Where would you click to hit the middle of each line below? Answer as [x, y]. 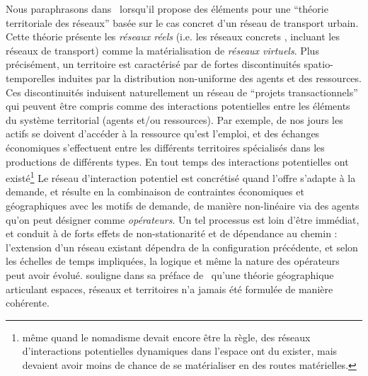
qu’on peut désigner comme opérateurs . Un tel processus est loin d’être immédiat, [183, 219]
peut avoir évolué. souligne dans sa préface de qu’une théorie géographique [170, 274]
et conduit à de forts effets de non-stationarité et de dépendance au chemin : [172, 233]
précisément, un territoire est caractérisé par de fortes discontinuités [153, 64]
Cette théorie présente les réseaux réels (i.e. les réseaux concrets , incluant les [173, 36]
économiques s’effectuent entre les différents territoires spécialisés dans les [165, 147]
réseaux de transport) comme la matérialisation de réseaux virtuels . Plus [162, 50]
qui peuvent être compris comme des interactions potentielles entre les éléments [178, 106]
